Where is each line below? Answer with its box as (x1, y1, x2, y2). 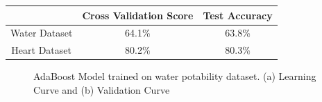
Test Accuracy (203, 8, 273, 22)
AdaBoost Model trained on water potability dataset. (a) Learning (33, 69, 316, 83)
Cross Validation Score (82, 8, 194, 22)
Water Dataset (10, 25, 73, 40)
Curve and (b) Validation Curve (33, 82, 170, 96)
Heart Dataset (11, 43, 71, 57)
